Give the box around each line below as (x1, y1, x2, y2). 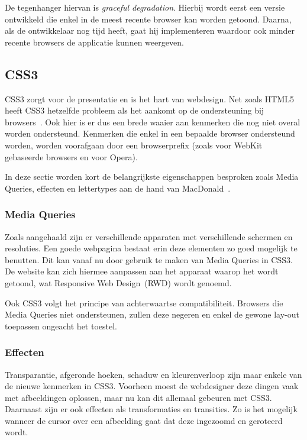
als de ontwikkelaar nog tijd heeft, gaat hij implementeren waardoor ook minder (5, 24, 295, 37)
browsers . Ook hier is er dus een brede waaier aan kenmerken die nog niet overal (5, 115, 300, 128)
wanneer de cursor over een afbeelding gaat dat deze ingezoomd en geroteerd (5, 414, 283, 426)
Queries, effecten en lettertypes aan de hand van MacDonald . (5, 182, 231, 194)
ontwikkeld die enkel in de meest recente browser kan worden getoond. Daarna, (5, 12, 292, 25)
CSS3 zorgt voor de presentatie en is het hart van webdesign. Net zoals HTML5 (5, 92, 295, 105)
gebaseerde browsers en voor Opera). (5, 150, 138, 163)
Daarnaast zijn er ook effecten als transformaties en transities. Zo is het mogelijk (5, 403, 298, 415)
